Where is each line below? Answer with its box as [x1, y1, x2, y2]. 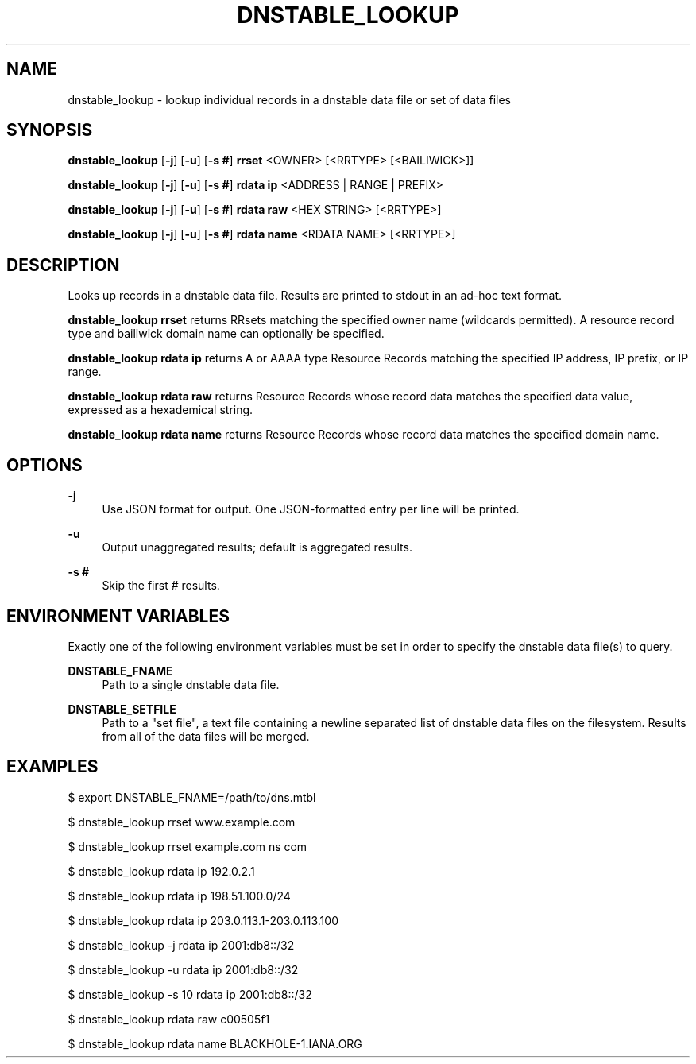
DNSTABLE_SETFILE [68, 702, 176, 716]
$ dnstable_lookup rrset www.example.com [68, 814, 296, 829]
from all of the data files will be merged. [102, 729, 310, 743]
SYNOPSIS [6, 120, 93, 141]
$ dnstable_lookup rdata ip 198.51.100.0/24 [68, 888, 291, 903]
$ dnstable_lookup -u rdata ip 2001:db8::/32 [68, 962, 299, 977]
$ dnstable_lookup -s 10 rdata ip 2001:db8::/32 [68, 987, 312, 1001]
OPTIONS [6, 455, 83, 475]
